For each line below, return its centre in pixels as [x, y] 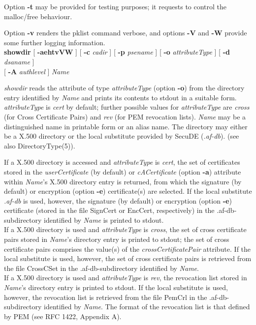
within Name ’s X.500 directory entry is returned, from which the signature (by [123, 181]
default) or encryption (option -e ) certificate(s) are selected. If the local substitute [128, 191]
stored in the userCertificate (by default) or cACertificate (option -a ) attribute [123, 171]
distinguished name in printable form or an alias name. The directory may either [126, 126]
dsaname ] [19, 61]
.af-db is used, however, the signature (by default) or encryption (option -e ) [118, 200]
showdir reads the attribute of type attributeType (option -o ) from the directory [124, 88]
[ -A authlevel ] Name [37, 71]
